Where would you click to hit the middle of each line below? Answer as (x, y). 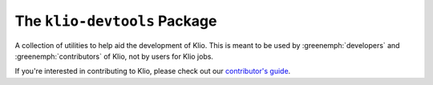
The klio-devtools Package (116, 21)
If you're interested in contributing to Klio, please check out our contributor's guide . (153, 71)
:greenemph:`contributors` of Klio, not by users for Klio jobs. (114, 56)
